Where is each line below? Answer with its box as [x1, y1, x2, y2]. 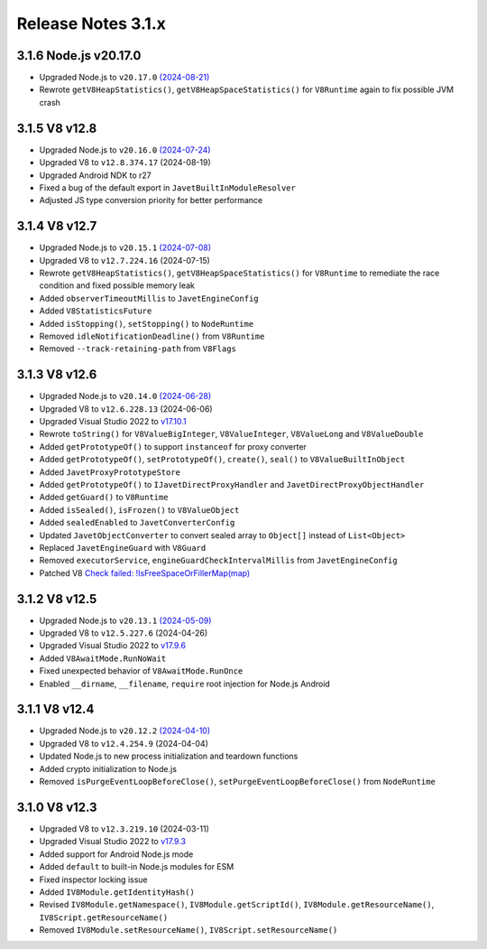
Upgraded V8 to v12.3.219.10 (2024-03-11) [39, 823, 209, 834]
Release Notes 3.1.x [16, 14, 166, 33]
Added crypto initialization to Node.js [39, 763, 178, 774]
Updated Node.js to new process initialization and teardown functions [39, 750, 299, 762]
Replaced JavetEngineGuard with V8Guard [39, 542, 207, 553]
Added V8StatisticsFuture [39, 305, 152, 316]
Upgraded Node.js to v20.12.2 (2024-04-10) [39, 725, 211, 736]
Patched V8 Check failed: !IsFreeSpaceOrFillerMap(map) [39, 567, 251, 578]
